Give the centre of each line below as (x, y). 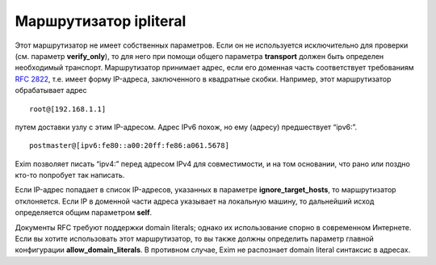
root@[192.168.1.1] (68, 109)
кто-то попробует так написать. (70, 175)
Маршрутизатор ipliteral (101, 21)
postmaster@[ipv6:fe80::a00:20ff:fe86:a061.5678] (130, 146)
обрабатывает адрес (51, 90)
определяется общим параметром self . (84, 212)
